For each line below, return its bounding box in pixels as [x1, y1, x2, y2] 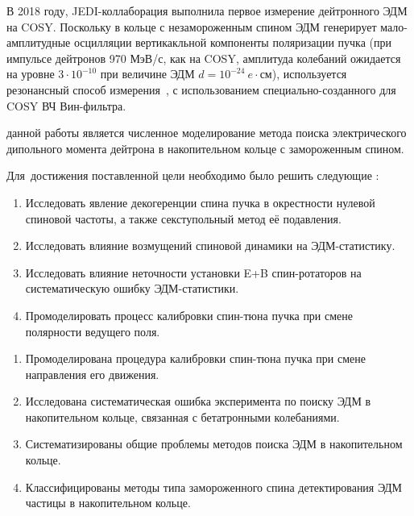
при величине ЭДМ [100, 65, 195, 82]
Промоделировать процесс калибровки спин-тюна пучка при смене [25, 306, 354, 323]
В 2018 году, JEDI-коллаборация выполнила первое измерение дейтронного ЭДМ [6, 2, 408, 19]
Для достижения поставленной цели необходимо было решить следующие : [6, 167, 379, 184]
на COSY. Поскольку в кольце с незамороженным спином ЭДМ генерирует [6, 18, 377, 35]
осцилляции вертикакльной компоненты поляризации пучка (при [73, 34, 391, 51]
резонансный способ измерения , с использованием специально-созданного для [6, 81, 396, 98]
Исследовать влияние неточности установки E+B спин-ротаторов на [25, 264, 362, 281]
